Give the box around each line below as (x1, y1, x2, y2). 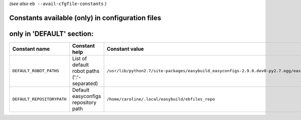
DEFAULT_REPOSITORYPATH (12, 97, 67, 102)
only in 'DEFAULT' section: (9, 29, 94, 38)
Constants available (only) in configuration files (9, 13, 162, 22)
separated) (72, 80, 98, 87)
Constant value (106, 45, 144, 52)
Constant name (12, 45, 50, 52)
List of (72, 55, 87, 62)
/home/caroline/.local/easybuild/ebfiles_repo (106, 97, 215, 102)
